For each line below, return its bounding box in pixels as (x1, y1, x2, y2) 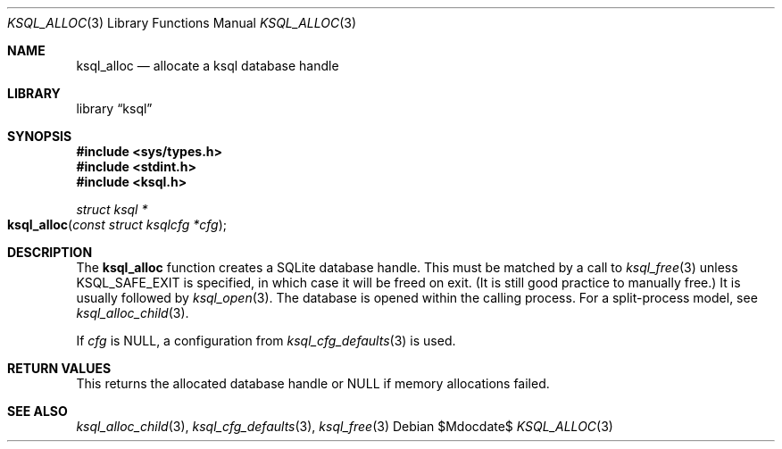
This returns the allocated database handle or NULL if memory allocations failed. (76, 376, 550, 391)
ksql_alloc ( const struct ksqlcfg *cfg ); (7, 217, 227, 232)
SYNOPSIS (7, 129, 72, 144)
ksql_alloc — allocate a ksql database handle (76, 58, 339, 73)
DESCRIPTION (7, 245, 93, 260)
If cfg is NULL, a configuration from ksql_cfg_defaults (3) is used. (76, 333, 456, 348)
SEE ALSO (7, 403, 68, 419)
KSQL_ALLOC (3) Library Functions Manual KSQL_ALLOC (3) (7, 15, 357, 30)
